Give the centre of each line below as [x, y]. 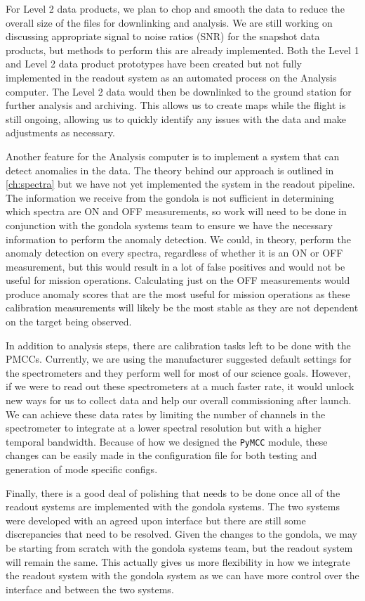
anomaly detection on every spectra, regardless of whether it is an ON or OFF [174, 253]
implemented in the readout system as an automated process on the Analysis [171, 77]
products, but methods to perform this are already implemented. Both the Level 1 [182, 50]
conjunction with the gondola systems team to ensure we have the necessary [169, 225]
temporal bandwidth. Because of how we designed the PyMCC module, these [167, 441]
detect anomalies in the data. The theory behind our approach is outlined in [170, 170]
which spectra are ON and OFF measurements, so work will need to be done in [176, 211]
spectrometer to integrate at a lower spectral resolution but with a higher [164, 428]
